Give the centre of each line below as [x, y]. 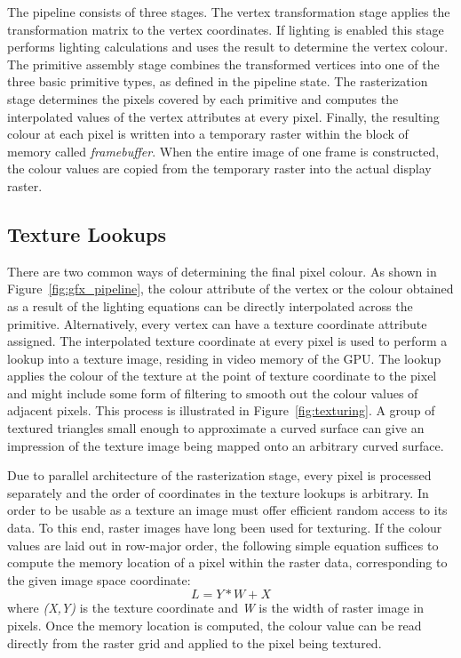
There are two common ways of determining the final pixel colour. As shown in [222, 271]
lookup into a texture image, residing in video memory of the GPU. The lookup [224, 358]
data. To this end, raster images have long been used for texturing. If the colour [225, 528]
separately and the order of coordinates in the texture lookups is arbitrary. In [218, 492]
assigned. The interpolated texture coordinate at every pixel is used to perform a [227, 341]
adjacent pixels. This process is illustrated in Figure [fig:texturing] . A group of [221, 410]
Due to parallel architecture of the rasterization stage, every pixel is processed [219, 475]
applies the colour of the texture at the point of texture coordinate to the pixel [222, 376]
